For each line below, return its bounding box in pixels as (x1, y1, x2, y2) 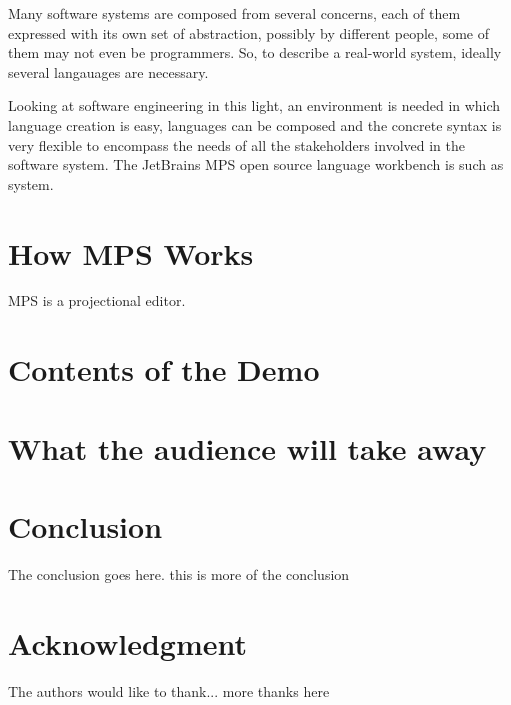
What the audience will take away (8, 427, 487, 468)
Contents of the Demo (8, 349, 320, 390)
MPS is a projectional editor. (8, 290, 186, 311)
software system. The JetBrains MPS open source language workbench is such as (8, 154, 504, 175)
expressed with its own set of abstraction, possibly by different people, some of (8, 22, 489, 43)
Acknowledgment (8, 622, 247, 663)
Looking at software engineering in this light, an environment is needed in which (8, 95, 501, 116)
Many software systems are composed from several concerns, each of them (8, 3, 461, 23)
